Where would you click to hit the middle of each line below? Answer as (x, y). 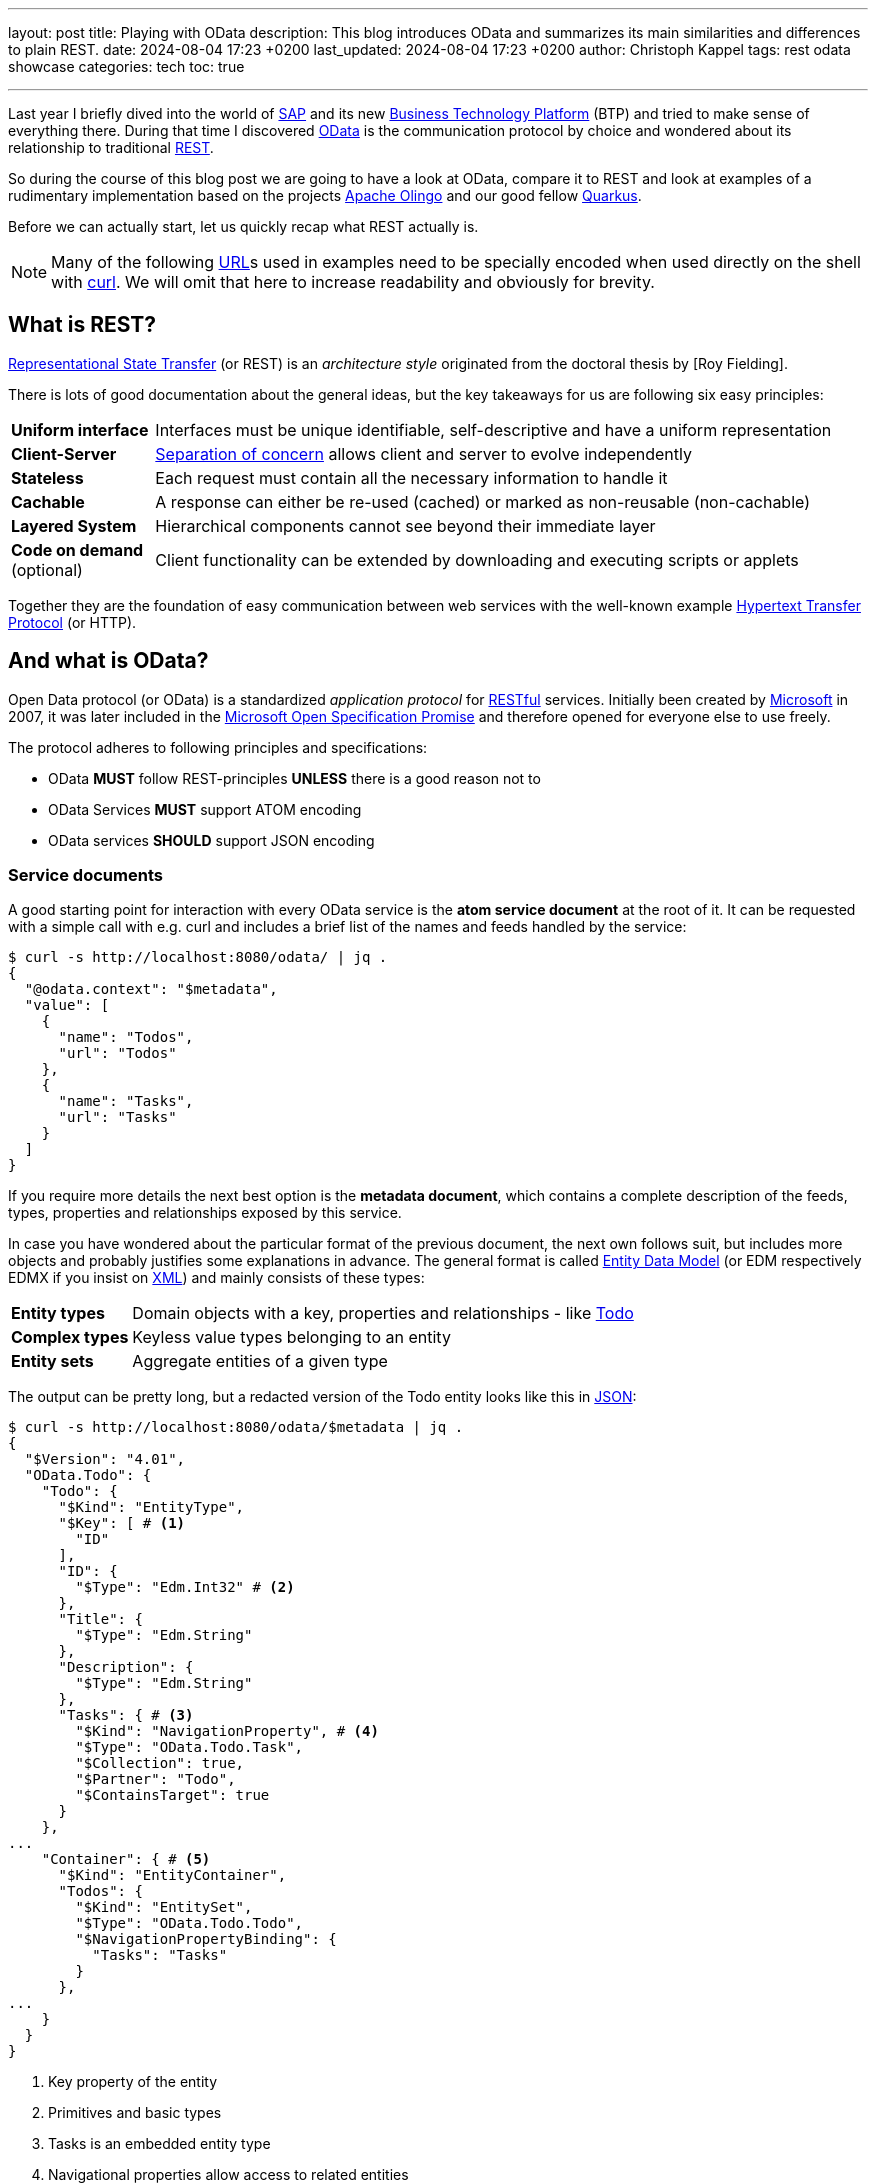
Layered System (74, 525)
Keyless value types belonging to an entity (291, 1337)
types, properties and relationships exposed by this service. (205, 1213)
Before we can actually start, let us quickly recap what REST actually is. (243, 226)
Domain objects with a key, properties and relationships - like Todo (383, 1313)
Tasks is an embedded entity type (159, 2144)
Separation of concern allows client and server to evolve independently (423, 453)
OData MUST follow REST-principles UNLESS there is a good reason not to (294, 778)
